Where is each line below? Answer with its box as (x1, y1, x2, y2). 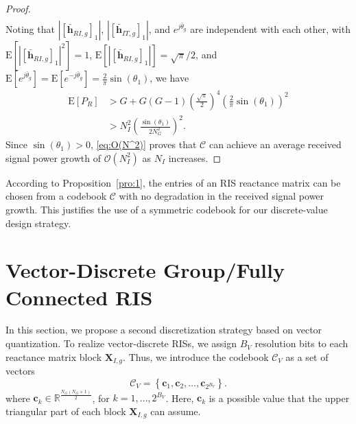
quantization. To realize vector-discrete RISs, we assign (5, 336, 237, 351)
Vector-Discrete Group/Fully (5, 256, 285, 284)
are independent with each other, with (190, 22, 351, 36)
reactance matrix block (5, 349, 102, 364)
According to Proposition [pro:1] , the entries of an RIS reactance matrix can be (5, 175, 341, 189)
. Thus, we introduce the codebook (123, 349, 269, 364)
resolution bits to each (254, 336, 348, 351)
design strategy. (5, 215, 71, 230)
